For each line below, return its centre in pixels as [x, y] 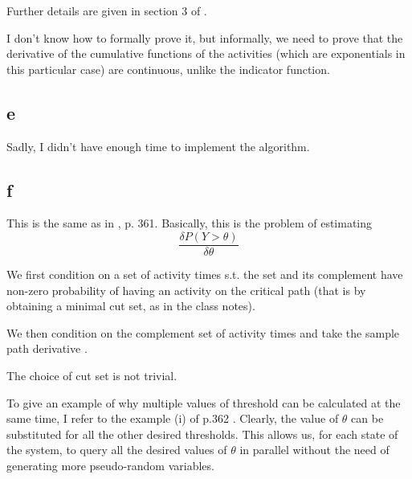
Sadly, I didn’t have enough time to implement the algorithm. [158, 146]
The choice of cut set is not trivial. [92, 375]
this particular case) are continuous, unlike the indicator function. [168, 69]
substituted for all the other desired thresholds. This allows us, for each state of [202, 434]
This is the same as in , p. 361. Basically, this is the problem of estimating [190, 223]
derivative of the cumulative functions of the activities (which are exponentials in [206, 53]
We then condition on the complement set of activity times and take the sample [203, 332]
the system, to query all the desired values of [117, 450]
